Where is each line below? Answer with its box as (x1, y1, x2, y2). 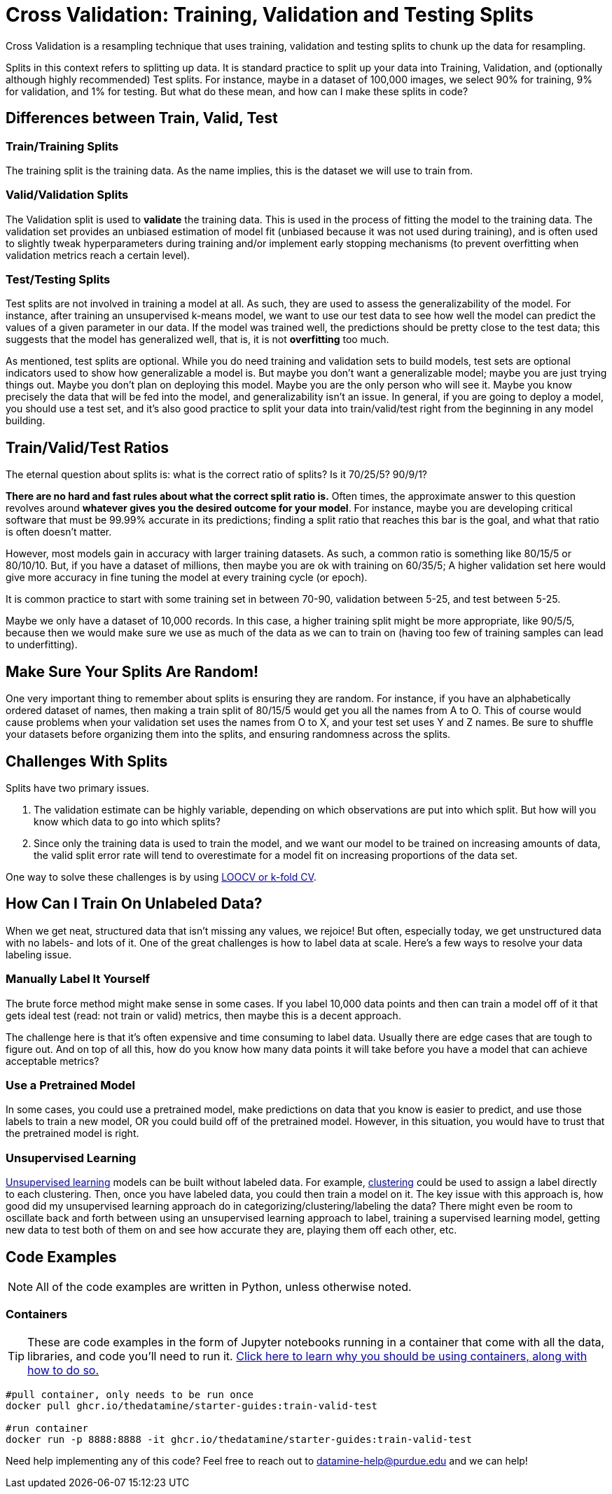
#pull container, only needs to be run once (6, 1388, 254, 1400)
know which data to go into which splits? (34, 816, 221, 828)
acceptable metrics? (6, 1054, 99, 1067)
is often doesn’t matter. (6, 526, 112, 538)
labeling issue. (6, 948, 72, 961)
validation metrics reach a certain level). (6, 249, 190, 261)
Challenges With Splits (6, 752, 168, 770)
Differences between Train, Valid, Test (6, 109, 278, 127)
